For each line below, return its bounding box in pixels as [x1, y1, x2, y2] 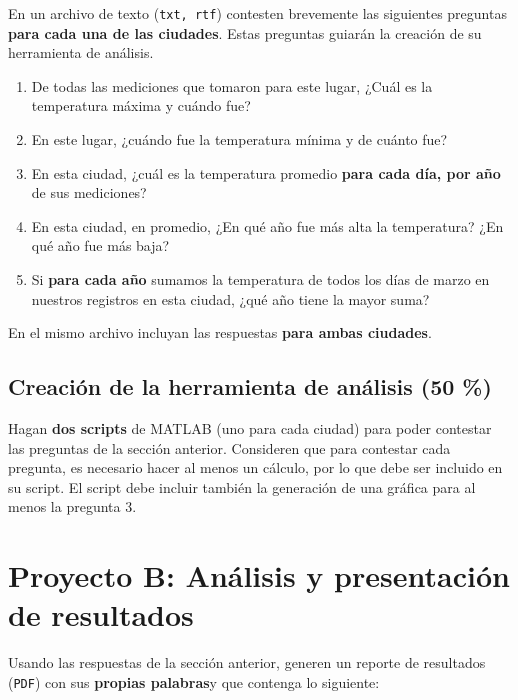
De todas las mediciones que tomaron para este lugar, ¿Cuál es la [31, 75, 433, 96]
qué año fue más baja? [31, 235, 170, 256]
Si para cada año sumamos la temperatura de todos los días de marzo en [31, 269, 490, 289]
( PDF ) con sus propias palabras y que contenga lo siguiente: [8, 671, 380, 692]
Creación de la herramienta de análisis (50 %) [8, 371, 492, 402]
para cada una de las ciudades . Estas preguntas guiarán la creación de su [8, 22, 482, 43]
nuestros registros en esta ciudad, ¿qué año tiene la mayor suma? [31, 288, 430, 309]
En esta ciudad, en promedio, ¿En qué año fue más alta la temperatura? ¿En [31, 215, 504, 236]
